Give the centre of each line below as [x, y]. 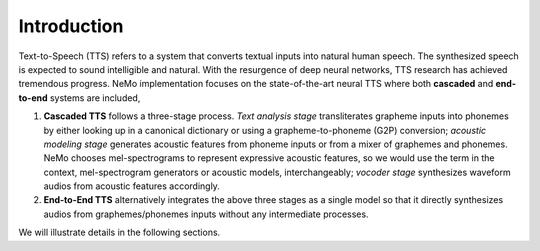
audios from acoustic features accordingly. [131, 186]
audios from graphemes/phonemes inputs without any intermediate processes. [206, 214]
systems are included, [95, 97]
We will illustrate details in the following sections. [119, 232]
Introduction [71, 26]
